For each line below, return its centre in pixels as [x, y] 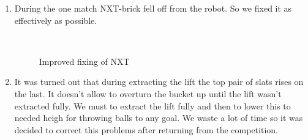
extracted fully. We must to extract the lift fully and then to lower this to [152, 105]
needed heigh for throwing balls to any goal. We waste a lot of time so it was [159, 118]
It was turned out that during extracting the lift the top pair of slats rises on [159, 82]
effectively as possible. [56, 20]
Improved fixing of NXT [84, 61]
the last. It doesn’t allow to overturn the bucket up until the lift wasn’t [148, 93]
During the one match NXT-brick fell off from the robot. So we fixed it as [153, 8]
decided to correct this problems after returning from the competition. [146, 129]
